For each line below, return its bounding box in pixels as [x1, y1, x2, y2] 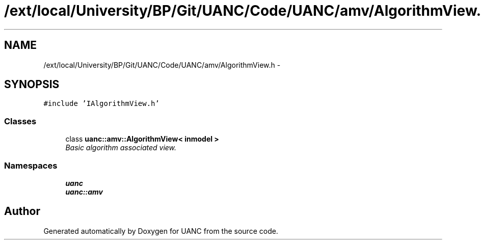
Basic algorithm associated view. [65, 143, 177, 152]
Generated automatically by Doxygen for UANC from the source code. [43, 226, 278, 235]
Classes [4, 116, 37, 126]
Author [4, 205, 40, 218]
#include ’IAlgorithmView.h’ [43, 99, 159, 108]
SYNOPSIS [4, 78, 60, 91]
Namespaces [4, 160, 58, 171]
